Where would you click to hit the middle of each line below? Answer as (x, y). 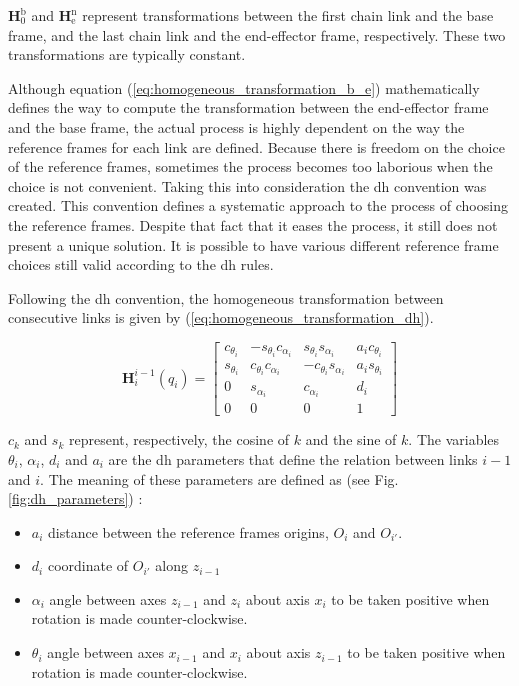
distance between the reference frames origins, (188, 531)
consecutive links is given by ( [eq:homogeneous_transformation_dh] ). (221, 317)
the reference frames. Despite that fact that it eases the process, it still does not (253, 224)
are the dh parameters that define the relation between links (293, 458)
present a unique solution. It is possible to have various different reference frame (253, 244)
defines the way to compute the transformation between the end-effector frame (248, 107)
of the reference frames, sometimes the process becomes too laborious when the (250, 166)
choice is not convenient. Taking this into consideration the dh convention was (247, 185)
